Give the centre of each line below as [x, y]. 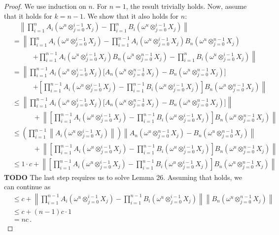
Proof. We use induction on [45, 6]
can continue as [27, 187]
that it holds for [28, 15]
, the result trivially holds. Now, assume [186, 6]
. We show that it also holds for [131, 15]
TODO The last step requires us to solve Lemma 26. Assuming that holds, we [123, 177]
